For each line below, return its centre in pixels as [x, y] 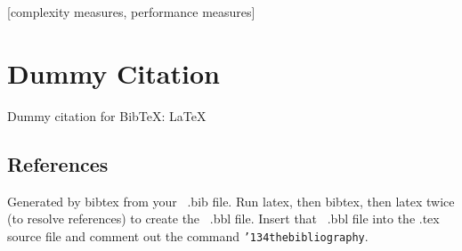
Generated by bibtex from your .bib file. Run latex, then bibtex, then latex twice [231, 201]
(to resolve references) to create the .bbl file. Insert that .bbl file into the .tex [223, 219]
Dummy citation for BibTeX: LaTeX [107, 115]
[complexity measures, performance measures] [131, 12]
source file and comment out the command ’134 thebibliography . [188, 235]
